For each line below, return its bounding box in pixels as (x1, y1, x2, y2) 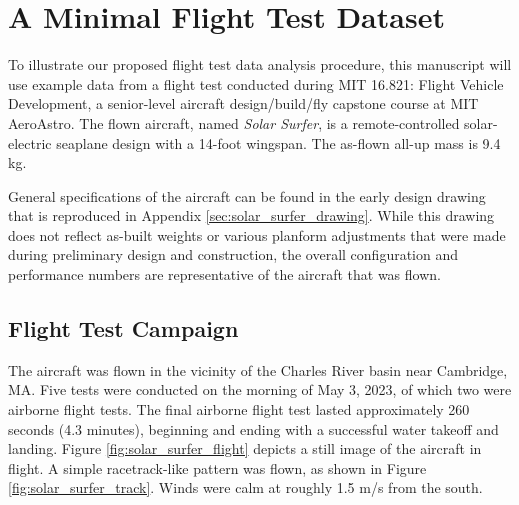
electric (8, 132, 52, 153)
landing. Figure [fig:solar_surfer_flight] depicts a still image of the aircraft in (8, 438, 482, 459)
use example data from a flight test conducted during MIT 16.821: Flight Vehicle (8, 73, 504, 94)
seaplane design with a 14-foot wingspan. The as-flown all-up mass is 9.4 (56, 132, 501, 153)
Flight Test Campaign (8, 313, 239, 344)
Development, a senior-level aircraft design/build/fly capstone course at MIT (8, 93, 479, 114)
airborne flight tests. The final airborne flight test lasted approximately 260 (8, 399, 470, 420)
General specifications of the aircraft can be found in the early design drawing (8, 185, 486, 206)
